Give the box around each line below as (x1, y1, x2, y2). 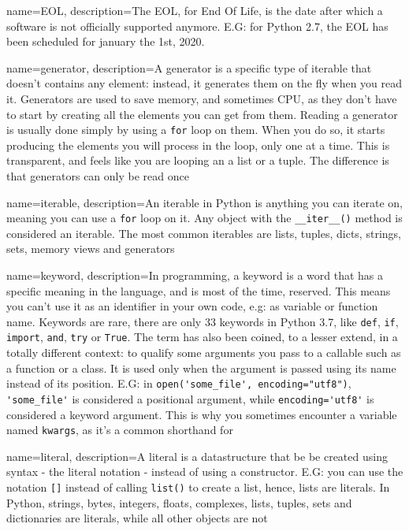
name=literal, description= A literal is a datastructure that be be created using (6, 447, 388, 464)
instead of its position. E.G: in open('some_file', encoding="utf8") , (6, 375, 351, 392)
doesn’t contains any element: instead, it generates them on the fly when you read (6, 75, 403, 91)
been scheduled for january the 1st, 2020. (6, 33, 205, 50)
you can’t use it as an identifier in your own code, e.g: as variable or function (6, 298, 378, 314)
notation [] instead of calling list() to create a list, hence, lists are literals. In (6, 479, 390, 496)
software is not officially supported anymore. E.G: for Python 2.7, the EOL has (6, 17, 389, 34)
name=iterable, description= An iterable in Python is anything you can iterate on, (6, 194, 403, 210)
